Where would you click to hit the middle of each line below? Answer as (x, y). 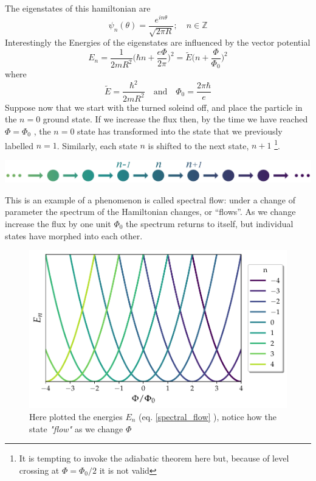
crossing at (39, 470)
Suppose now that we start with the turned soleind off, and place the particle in (154, 107)
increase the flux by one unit (58, 223)
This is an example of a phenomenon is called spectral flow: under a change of (150, 199)
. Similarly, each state (97, 145)
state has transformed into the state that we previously (180, 131)
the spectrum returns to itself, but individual (210, 223)
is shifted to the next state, (198, 145)
